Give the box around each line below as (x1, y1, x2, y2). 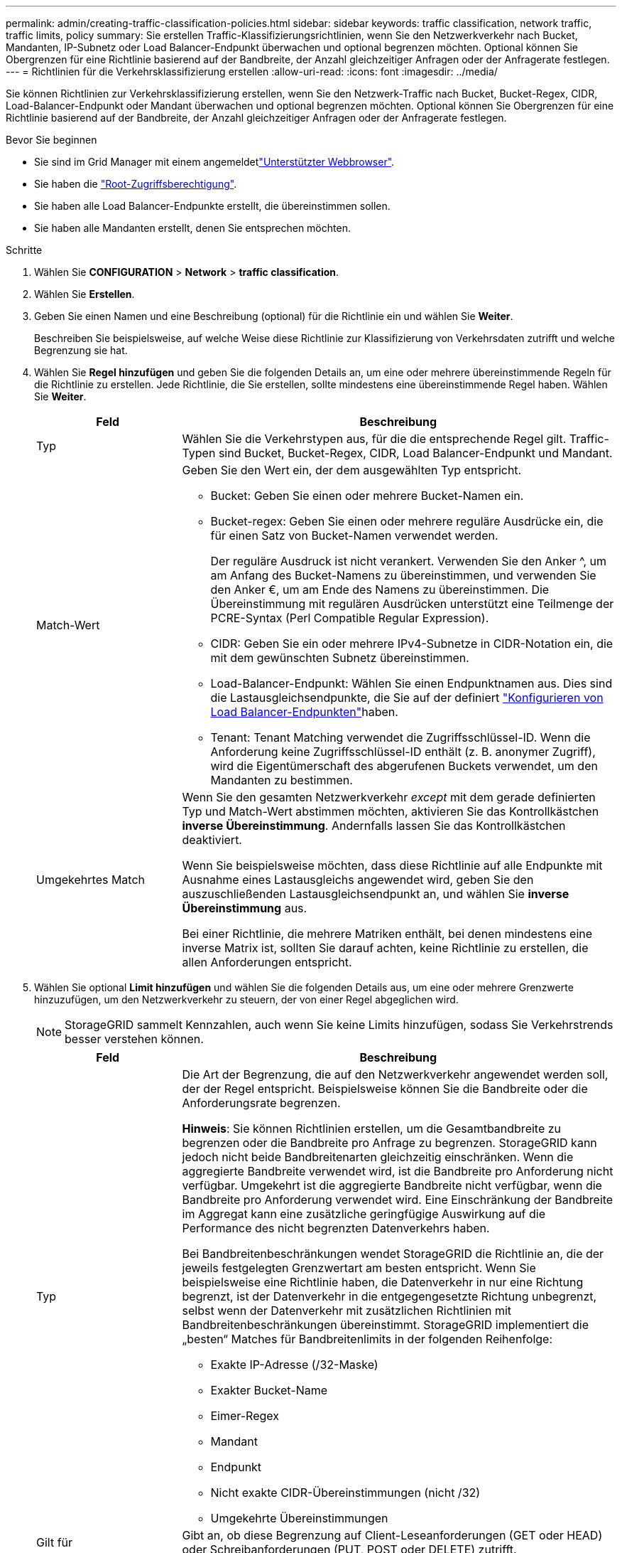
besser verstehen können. (65, 1032, 204, 1046)
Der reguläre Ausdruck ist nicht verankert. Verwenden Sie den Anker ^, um (210, 554, 607, 568)
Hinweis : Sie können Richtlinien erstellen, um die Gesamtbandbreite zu (182, 1121, 562, 1136)
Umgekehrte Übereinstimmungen (210, 1511, 388, 1525)
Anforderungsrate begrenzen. (182, 1096, 341, 1110)
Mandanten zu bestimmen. (210, 773, 353, 787)
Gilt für (36, 1535, 73, 1549)
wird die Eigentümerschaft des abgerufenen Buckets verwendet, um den (210, 759, 598, 773)
